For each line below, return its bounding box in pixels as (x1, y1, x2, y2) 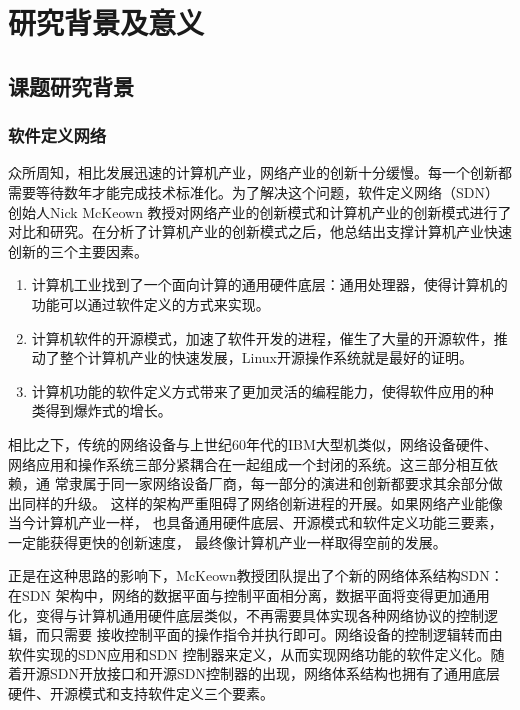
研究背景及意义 (8, 2, 205, 43)
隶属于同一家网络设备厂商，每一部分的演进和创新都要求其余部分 (68, 473, 489, 494)
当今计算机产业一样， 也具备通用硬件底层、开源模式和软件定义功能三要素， (8, 512, 503, 533)
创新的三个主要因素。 (8, 240, 148, 261)
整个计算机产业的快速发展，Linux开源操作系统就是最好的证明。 (59, 347, 474, 368)
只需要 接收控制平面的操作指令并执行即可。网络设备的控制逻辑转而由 (49, 624, 503, 645)
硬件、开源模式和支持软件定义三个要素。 (8, 683, 274, 704)
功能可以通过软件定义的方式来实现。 (31, 293, 270, 314)
